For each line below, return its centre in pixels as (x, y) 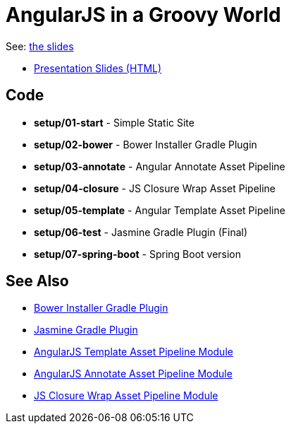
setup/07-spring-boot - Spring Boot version (138, 254)
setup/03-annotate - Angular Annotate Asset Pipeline (160, 166)
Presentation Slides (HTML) (98, 68)
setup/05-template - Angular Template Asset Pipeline (160, 210)
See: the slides (40, 46)
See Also (37, 281)
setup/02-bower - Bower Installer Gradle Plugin (145, 144)
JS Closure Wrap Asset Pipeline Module (126, 396)
